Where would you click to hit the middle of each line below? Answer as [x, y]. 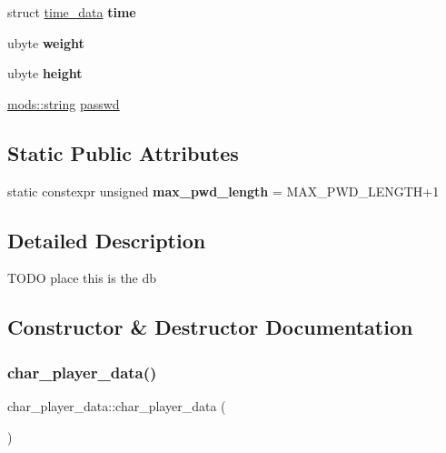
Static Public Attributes [123, 152]
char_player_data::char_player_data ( [117, 405]
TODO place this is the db [82, 278]
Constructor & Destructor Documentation [210, 327]
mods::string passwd [64, 103]
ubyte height [45, 73]
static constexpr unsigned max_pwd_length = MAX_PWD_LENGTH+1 [223, 191]
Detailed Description [107, 240]
